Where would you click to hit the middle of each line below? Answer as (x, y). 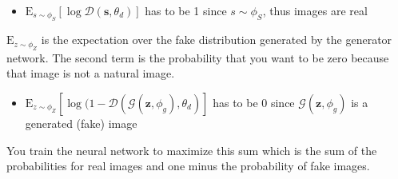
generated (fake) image (81, 123)
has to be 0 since (254, 102)
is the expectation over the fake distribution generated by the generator (217, 40)
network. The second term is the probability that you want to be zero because (198, 57)
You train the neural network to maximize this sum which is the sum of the (192, 150)
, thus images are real (315, 10)
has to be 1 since (186, 10)
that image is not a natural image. (91, 73)
